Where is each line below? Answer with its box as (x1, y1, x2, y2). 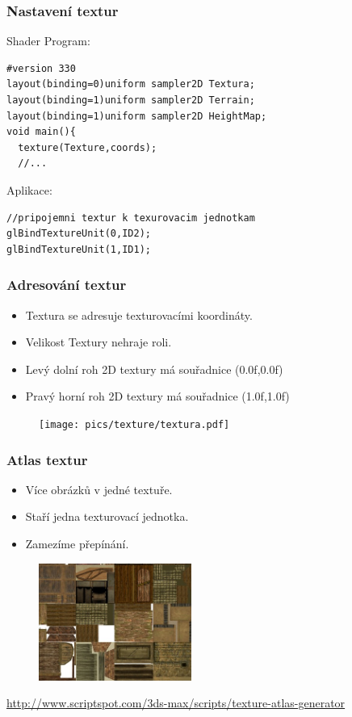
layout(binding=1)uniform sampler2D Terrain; (6, 94, 255, 106)
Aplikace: (6, 181, 52, 198)
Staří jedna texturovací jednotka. (25, 508, 189, 525)
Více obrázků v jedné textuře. (25, 480, 173, 497)
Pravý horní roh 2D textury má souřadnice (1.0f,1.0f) (25, 388, 290, 405)
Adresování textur (6, 275, 127, 295)
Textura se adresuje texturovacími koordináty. (25, 306, 253, 323)
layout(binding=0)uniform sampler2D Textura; (6, 78, 255, 90)
